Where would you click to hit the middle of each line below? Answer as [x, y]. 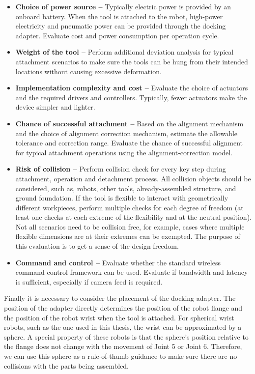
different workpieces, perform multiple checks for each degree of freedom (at [129, 207]
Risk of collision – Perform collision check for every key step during [121, 169]
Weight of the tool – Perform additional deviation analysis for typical [125, 52]
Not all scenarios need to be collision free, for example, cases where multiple [130, 226]
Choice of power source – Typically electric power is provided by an [123, 6]
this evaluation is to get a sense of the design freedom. [97, 246]
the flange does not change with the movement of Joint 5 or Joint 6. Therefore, [123, 346]
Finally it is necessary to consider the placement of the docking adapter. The [120, 298]
